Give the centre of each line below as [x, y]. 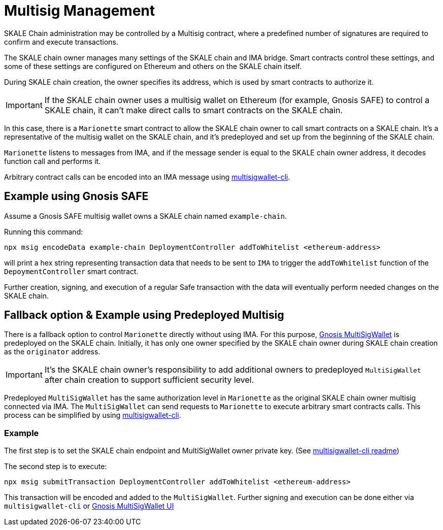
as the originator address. [52, 352]
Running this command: [44, 231]
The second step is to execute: [56, 467]
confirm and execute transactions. [61, 42]
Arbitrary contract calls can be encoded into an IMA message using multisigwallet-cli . [147, 177]
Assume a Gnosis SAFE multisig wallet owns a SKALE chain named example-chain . [146, 216]
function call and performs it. [53, 161]
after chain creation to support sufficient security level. [149, 380]
